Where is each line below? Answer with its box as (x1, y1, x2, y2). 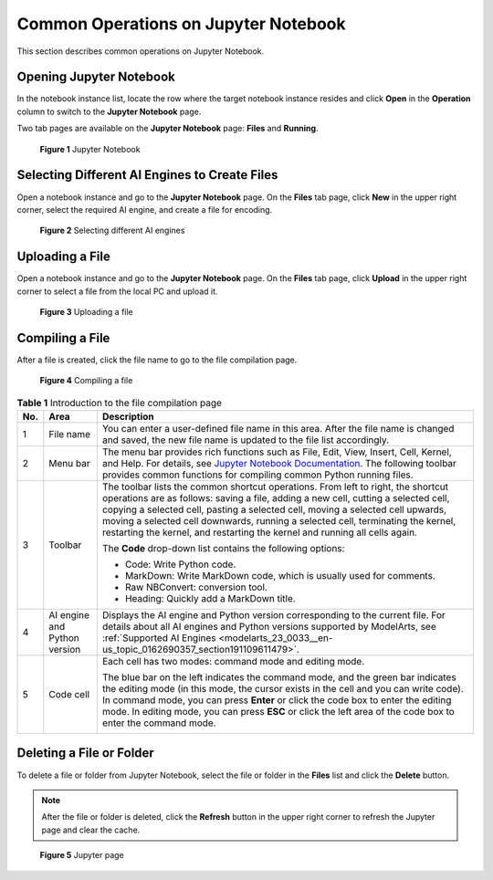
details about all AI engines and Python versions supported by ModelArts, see (101, 621, 437, 634)
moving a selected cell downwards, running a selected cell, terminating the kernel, (101, 515, 456, 528)
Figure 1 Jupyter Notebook (39, 143, 141, 154)
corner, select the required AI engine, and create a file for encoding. (16, 204, 273, 215)
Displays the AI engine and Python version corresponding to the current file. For (101, 609, 446, 622)
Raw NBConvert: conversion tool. (124, 581, 268, 593)
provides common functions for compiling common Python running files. (101, 468, 414, 481)
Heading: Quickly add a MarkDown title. (124, 592, 296, 605)
